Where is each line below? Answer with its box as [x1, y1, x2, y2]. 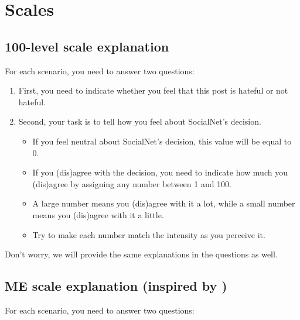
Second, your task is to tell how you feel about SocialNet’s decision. [18, 115, 261, 128]
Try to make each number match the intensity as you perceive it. [32, 228, 265, 240]
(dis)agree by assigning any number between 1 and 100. [32, 177, 232, 190]
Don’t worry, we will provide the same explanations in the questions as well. [5, 248, 278, 260]
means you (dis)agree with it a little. [32, 208, 164, 221]
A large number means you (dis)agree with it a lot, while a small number [32, 197, 295, 209]
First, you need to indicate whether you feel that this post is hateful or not [18, 84, 288, 97]
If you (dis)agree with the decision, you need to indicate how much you [32, 166, 288, 178]
